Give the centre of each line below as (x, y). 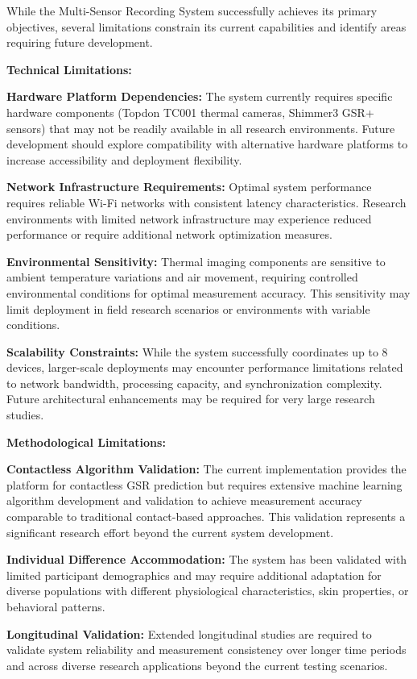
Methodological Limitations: (86, 442)
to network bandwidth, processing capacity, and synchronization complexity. (194, 383)
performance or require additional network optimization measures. (169, 234)
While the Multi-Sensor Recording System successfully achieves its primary (192, 10)
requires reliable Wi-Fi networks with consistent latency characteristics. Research (206, 202)
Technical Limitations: (69, 69)
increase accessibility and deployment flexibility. (124, 159)
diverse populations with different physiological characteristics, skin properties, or (208, 591)
